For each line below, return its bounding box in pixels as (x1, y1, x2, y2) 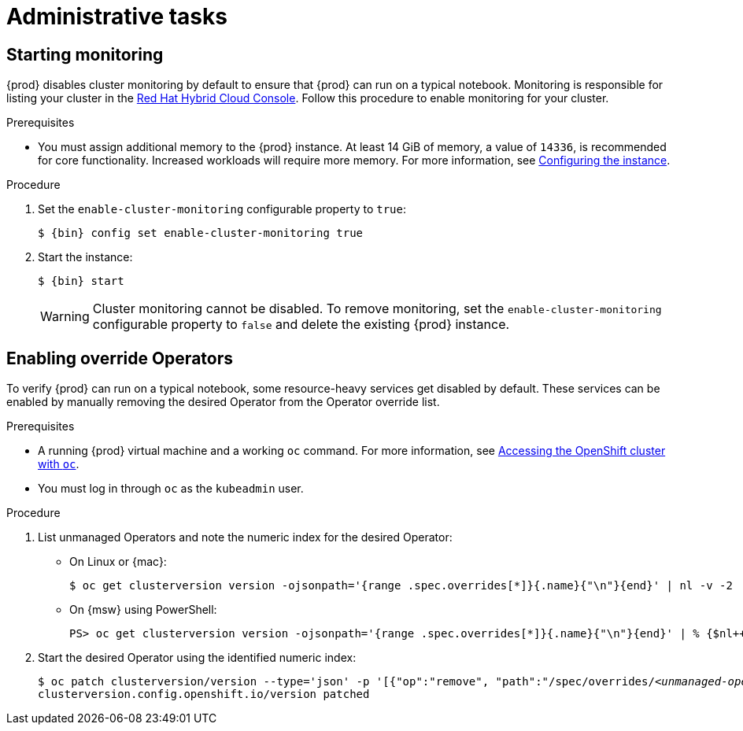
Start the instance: (38, 250, 133, 264)
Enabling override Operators (6, 348, 234, 368)
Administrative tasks (6, 3, 227, 30)
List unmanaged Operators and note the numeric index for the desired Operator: (38, 530, 453, 545)
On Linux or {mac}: (69, 555, 167, 569)
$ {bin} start (38, 275, 124, 288)
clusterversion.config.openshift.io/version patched (38, 688, 370, 701)
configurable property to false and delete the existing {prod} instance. (92, 316, 510, 333)
